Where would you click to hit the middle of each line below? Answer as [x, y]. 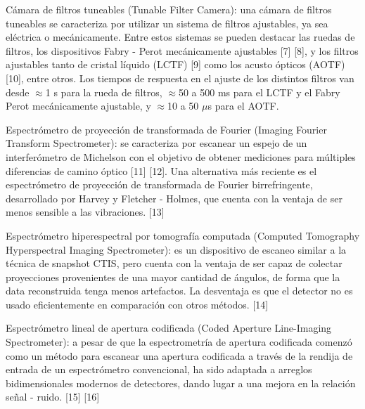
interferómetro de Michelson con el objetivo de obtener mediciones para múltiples [181, 156]
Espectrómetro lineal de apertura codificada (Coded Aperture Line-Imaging [169, 328]
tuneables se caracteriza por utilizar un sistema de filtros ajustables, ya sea [167, 23]
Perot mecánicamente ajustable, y [78, 106]
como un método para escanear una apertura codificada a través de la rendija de [179, 355]
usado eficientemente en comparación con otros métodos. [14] [137, 304]
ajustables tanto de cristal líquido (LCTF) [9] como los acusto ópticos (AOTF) [175, 64]
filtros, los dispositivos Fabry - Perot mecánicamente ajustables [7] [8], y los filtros [182, 50]
